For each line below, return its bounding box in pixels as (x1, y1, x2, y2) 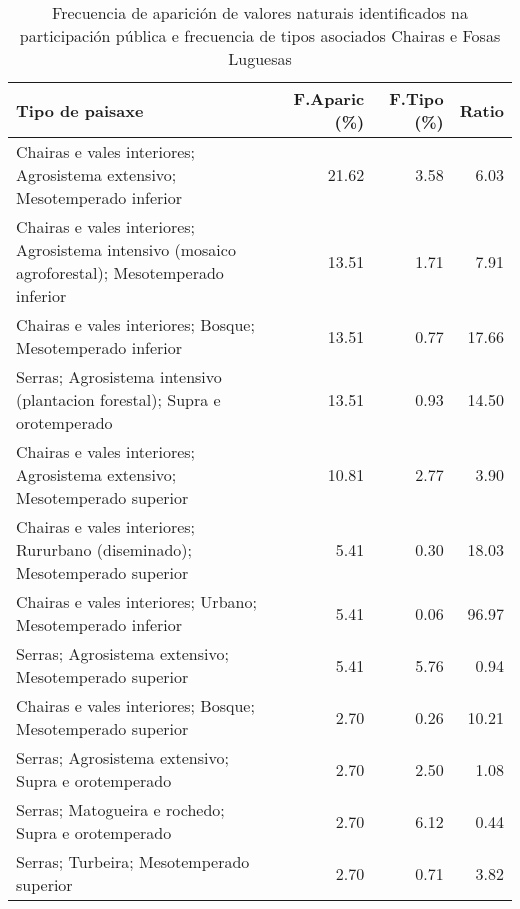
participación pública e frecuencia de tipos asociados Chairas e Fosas (19, 24, 501, 47)
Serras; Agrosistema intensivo (16, 365, 222, 388)
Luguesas (228, 47, 292, 70)
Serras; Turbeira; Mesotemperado (16, 850, 250, 873)
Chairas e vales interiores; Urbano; (16, 590, 257, 613)
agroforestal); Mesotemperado (16, 261, 224, 284)
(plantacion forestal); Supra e (16, 388, 221, 411)
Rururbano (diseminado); (16, 538, 193, 561)
